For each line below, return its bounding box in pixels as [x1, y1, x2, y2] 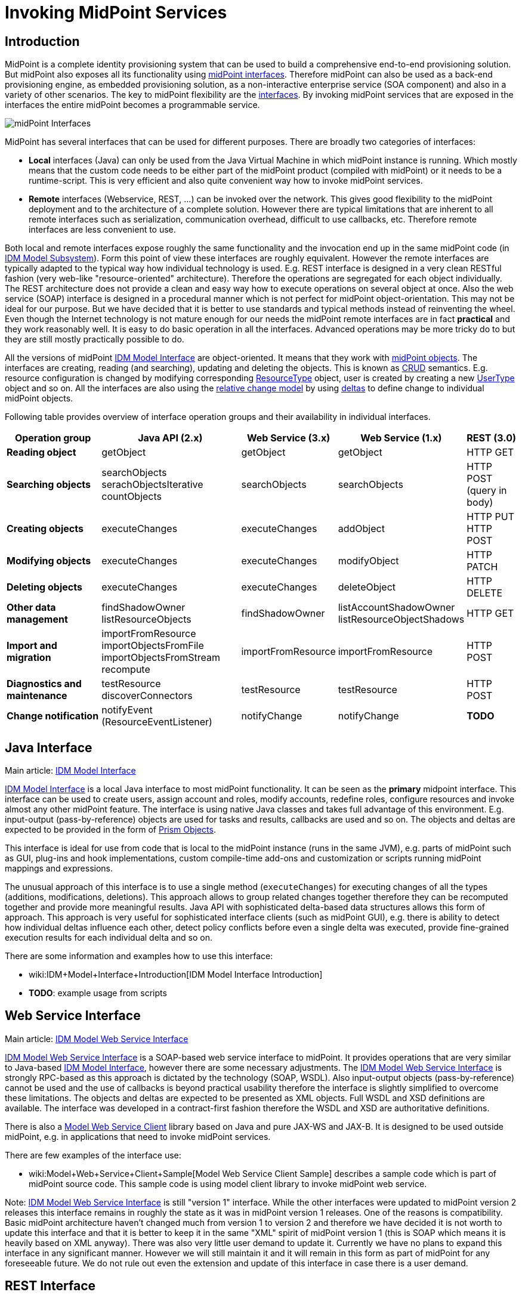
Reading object [7, 446, 76, 459]
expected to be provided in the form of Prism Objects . [5, 824, 216, 835]
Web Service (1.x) [360, 432, 442, 444]
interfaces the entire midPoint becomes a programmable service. [5, 100, 260, 110]
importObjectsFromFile [101, 639, 204, 652]
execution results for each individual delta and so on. [5, 932, 212, 943]
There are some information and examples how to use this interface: [5, 951, 273, 962]
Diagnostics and [7, 678, 82, 690]
